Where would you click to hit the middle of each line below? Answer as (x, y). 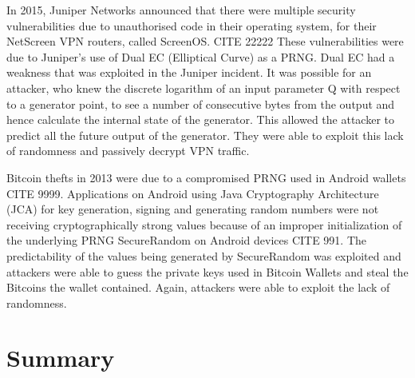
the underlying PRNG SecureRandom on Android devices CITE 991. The (187, 240)
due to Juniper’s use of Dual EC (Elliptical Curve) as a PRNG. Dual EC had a (201, 56)
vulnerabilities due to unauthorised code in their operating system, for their (192, 25)
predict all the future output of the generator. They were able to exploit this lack (205, 135)
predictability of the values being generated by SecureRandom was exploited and (204, 255)
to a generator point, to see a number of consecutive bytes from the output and (201, 103)
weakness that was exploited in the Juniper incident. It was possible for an (189, 72)
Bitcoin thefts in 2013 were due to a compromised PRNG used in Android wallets (206, 177)
